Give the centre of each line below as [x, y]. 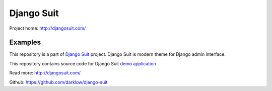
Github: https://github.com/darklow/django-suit [58, 82]
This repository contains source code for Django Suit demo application [83, 63]
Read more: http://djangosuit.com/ [45, 73]
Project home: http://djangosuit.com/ [48, 28]
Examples [25, 42]
